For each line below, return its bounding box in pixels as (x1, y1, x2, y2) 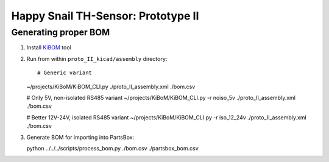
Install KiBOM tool (26, 44, 71, 51)
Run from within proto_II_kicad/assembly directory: (26, 55, 168, 62)
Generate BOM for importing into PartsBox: (26, 133, 134, 141)
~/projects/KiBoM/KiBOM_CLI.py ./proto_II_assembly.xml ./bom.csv (26, 83, 196, 90)
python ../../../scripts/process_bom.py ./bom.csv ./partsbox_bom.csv (26, 144, 199, 152)
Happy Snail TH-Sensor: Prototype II (11, 9, 199, 23)
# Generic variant (37, 69, 93, 76)
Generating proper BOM (11, 27, 110, 38)
